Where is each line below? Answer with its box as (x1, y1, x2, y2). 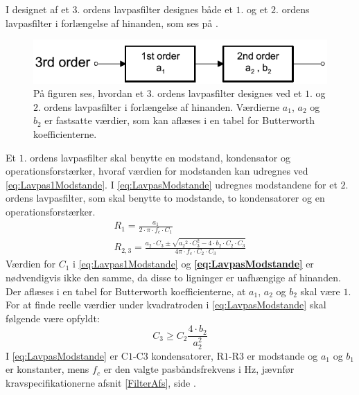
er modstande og (247, 348, 318, 362)
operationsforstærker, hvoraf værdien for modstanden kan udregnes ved (6, 164, 308, 178)
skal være (300, 283, 340, 298)
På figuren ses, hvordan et (33, 86, 144, 100)
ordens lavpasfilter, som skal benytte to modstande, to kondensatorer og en (6, 191, 325, 205)
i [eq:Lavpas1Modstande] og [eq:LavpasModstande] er (73, 256, 314, 271)
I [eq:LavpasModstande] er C (6, 348, 128, 362)
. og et (240, 2, 268, 16)
